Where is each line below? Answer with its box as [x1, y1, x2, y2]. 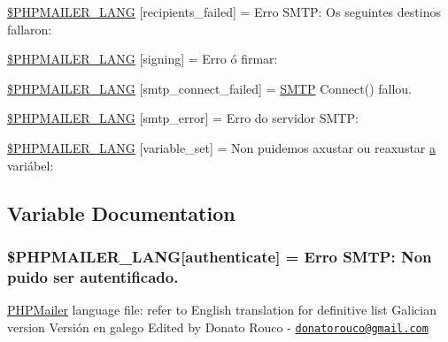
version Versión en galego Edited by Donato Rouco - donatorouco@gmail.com [7, 317, 429, 336]
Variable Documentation [7, 199, 236, 226]
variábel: [7, 156, 54, 174]
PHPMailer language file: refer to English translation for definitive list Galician [7, 300, 436, 319]
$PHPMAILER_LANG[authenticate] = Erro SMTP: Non [7, 245, 432, 267]
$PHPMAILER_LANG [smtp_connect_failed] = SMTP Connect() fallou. [7, 79, 412, 97]
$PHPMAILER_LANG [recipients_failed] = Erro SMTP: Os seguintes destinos [7, 3, 441, 20]
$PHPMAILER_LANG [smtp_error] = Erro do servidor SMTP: [7, 109, 359, 127]
